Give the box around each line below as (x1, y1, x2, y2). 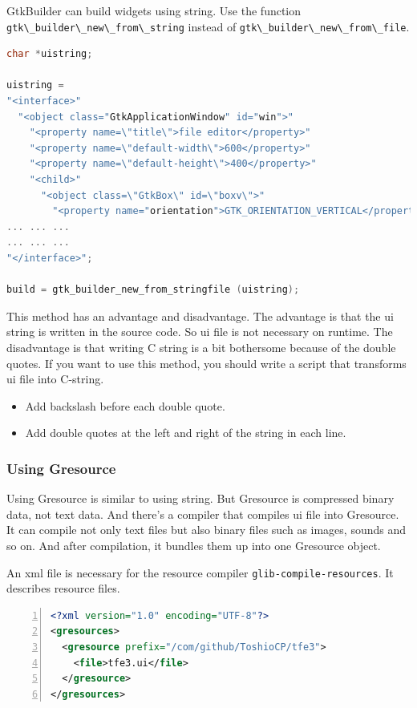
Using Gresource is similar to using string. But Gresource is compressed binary (6, 490, 395, 507)
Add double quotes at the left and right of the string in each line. (25, 424, 346, 441)
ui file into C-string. (6, 370, 104, 387)
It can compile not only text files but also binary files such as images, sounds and (6, 521, 407, 538)
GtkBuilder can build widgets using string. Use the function (6, 2, 302, 18)
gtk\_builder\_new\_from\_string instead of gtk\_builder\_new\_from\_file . (6, 18, 410, 34)
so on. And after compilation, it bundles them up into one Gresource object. (6, 536, 381, 553)
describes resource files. (6, 580, 120, 597)
